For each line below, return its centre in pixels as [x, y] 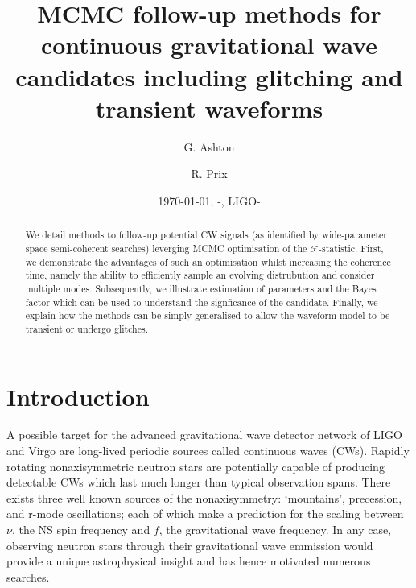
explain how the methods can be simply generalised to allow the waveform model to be [208, 315]
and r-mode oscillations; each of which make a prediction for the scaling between [205, 513]
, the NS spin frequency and [81, 530]
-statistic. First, [351, 248]
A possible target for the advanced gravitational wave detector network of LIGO [204, 435]
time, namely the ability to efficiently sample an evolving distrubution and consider [200, 275]
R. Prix [209, 174]
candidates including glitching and [209, 76]
